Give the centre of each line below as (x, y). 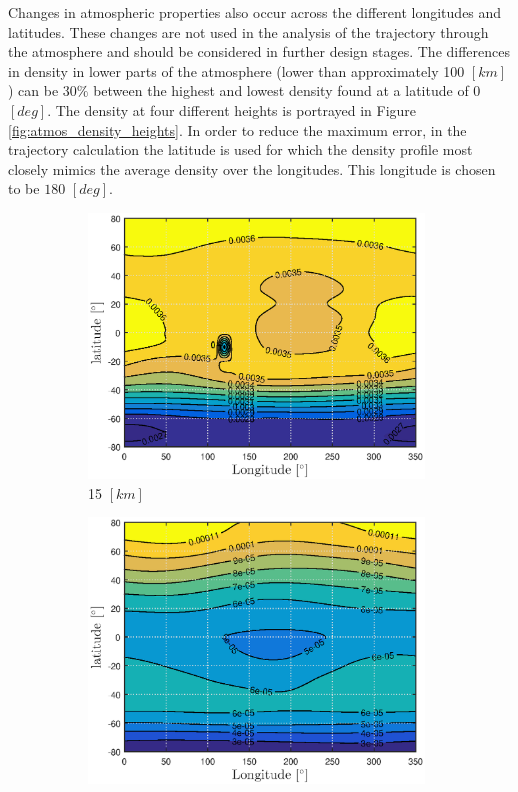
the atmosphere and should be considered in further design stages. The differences (259, 51)
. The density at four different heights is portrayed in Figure (232, 109)
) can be (33, 90)
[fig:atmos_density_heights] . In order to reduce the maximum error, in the (237, 129)
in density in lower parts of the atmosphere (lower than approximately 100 (236, 70)
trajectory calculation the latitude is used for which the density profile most (240, 149)
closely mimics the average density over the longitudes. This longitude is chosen (252, 168)
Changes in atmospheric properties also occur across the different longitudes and (255, 12)
